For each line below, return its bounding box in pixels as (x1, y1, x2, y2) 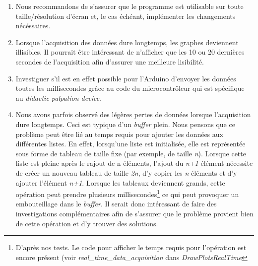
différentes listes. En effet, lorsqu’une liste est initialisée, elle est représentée (15, 138, 246, 149)
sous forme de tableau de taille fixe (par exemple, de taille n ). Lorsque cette (15, 148, 246, 158)
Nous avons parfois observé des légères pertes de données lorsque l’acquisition (15, 109, 251, 120)
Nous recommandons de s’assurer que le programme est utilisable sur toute (15, 1, 244, 11)
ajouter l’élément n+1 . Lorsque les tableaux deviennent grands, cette (15, 177, 225, 188)
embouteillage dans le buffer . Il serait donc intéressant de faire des (15, 199, 217, 209)
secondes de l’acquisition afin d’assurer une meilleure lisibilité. (15, 56, 204, 66)
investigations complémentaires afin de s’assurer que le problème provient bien (15, 208, 254, 218)
